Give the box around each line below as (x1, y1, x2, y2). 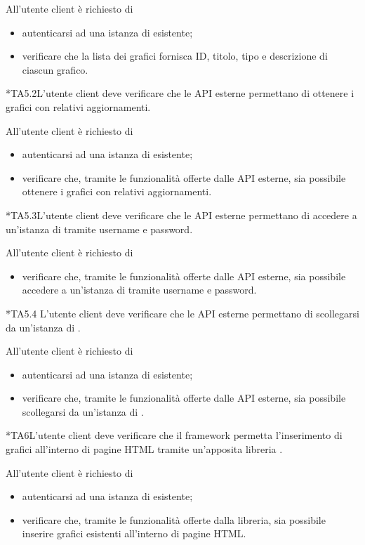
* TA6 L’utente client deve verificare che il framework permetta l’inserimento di (6, 428, 343, 442)
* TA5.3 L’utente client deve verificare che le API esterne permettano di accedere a (6, 207, 357, 222)
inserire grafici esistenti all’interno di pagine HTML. (22, 526, 246, 541)
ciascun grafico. (22, 62, 88, 77)
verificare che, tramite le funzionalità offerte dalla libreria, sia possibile (22, 512, 326, 527)
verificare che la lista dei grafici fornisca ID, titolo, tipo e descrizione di (22, 48, 328, 63)
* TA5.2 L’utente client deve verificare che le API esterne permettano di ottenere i (6, 86, 354, 100)
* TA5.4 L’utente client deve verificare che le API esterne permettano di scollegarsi (6, 306, 359, 320)
